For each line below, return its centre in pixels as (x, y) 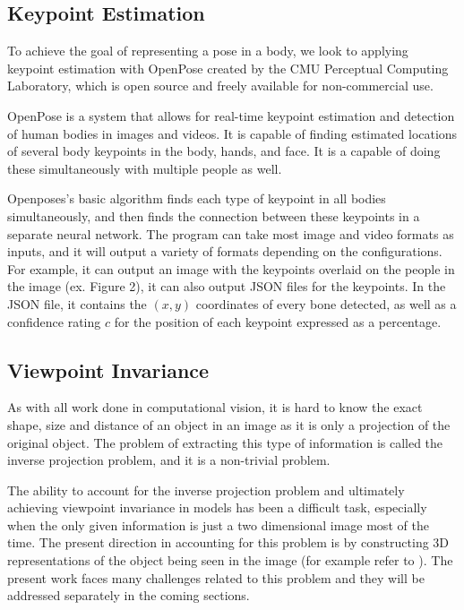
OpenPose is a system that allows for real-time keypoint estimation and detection (231, 115)
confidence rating (54, 321)
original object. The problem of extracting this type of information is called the (225, 442)
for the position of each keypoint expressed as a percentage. (278, 321)
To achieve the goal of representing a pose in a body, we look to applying (208, 51)
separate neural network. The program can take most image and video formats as (231, 233)
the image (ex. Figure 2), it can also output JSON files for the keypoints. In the (227, 286)
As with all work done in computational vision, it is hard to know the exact (215, 407)
